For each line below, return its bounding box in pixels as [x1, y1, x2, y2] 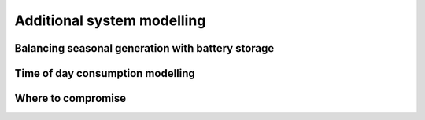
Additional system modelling [14, 12, 206, 29]
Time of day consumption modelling [14, 67, 196, 80]
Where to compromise [14, 92, 126, 105]
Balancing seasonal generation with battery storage [14, 42, 275, 55]
